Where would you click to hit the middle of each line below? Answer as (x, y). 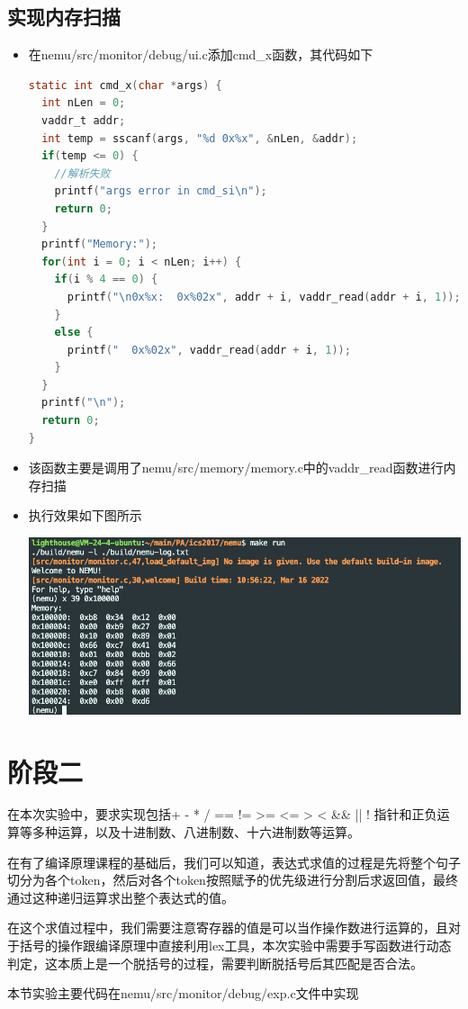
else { (74, 333)
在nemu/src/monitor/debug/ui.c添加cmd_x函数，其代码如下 (201, 54)
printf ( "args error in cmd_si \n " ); (161, 191)
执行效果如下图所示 (85, 515)
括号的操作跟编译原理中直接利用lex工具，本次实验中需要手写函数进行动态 (235, 946)
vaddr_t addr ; (84, 120)
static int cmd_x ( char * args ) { (125, 85)
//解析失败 (82, 173)
